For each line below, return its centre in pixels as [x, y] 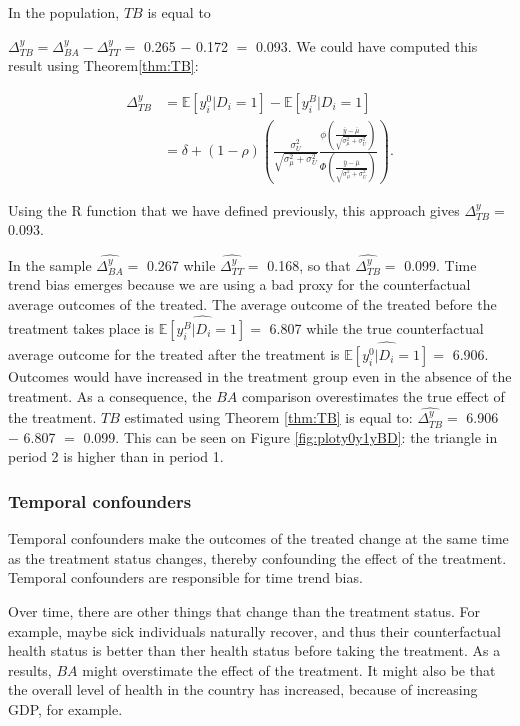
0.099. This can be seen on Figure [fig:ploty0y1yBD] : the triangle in [290, 436]
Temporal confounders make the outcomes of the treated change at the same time [258, 538]
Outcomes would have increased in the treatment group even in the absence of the [260, 375]
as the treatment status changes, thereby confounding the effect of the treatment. [257, 557]
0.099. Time [440, 264]
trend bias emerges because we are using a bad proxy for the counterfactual [239, 284]
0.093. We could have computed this [366, 45]
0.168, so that [309, 264]
